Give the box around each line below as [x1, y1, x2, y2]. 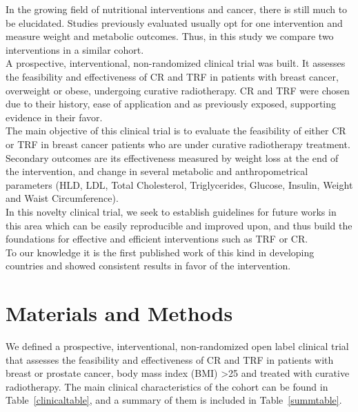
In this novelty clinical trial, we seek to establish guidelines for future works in [6, 204, 337, 218]
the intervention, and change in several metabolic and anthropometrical [6, 164, 308, 178]
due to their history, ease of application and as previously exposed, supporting [6, 96, 337, 111]
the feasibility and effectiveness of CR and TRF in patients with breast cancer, [6, 69, 339, 83]
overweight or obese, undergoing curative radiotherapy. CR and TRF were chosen [6, 83, 350, 97]
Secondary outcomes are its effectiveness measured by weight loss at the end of [6, 150, 339, 165]
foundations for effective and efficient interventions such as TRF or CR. [6, 231, 308, 246]
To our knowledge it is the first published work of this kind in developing [6, 245, 315, 259]
